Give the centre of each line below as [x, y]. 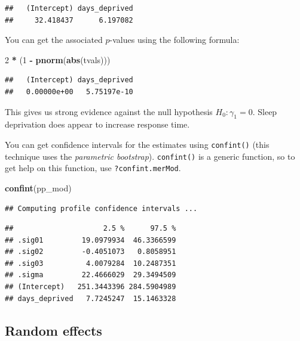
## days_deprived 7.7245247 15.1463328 [91, 298]
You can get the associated [54, 40]
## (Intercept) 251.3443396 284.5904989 [91, 287]
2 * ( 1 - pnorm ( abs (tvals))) [58, 59]
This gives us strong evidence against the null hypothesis [109, 111]
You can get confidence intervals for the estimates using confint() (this [137, 144]
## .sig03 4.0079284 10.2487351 [91, 263]
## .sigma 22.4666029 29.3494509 [91, 275]
